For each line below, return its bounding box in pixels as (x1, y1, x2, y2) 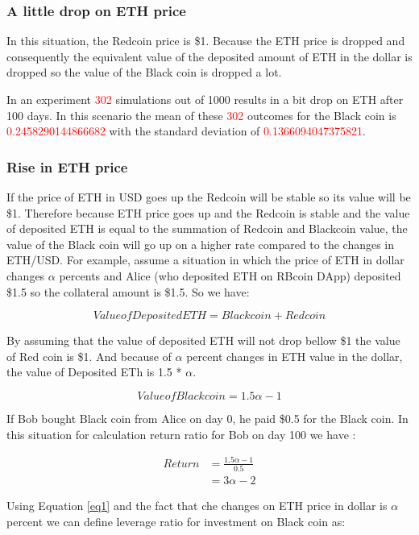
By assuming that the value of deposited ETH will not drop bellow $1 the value (6, 332, 400, 349)
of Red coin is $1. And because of (6, 347, 172, 364)
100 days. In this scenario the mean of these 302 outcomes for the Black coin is (6, 106, 396, 123)
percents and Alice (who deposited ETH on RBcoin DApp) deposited (59, 267, 401, 284)
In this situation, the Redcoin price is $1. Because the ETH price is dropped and (6, 32, 405, 49)
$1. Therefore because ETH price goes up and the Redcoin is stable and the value (6, 204, 410, 221)
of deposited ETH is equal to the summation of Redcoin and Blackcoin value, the (6, 220, 408, 237)
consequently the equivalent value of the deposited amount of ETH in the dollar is (6, 48, 413, 64)
